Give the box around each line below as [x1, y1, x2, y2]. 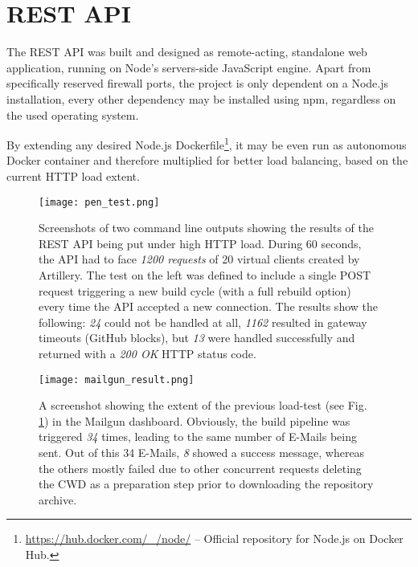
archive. [39, 491, 77, 508]
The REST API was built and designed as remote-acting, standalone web [6, 43, 367, 60]
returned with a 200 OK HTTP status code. [39, 345, 256, 361]
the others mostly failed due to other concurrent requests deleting [39, 459, 362, 476]
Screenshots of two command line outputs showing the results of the [39, 219, 375, 236]
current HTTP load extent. [6, 167, 140, 184]
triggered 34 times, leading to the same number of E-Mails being [39, 428, 357, 445]
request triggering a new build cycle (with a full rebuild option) [39, 282, 351, 299]
